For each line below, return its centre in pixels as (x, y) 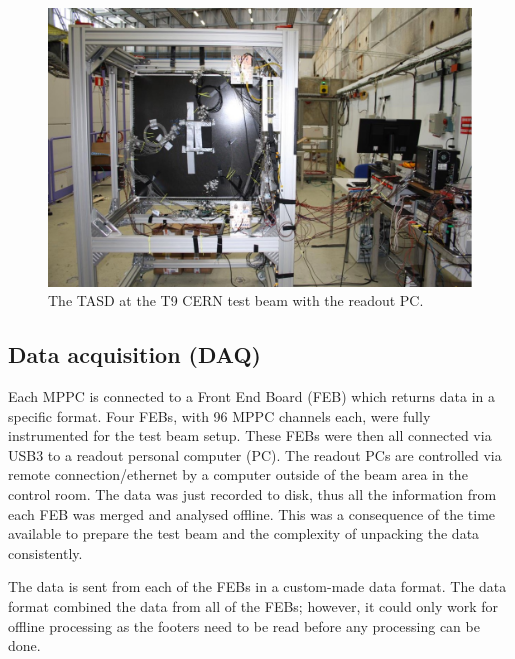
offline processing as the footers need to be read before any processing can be (244, 625)
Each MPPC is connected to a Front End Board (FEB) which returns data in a (252, 396)
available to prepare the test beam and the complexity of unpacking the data (244, 533)
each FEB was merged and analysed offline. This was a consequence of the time (252, 513)
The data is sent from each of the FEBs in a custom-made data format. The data (257, 586)
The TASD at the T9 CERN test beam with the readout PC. (236, 300)
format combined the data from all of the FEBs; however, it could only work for (253, 605)
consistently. (45, 552)
